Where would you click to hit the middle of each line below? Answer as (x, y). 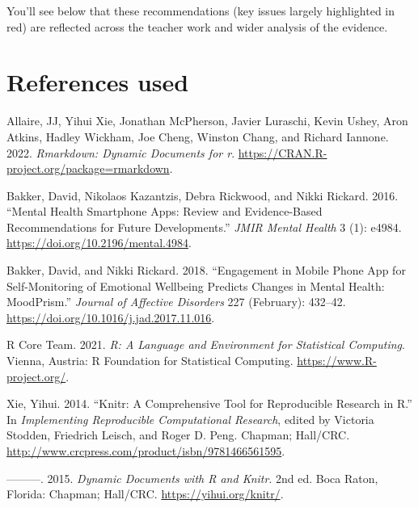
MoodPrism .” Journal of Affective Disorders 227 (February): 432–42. (176, 302)
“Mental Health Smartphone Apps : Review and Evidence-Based (165, 211)
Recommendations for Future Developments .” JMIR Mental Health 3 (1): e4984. (204, 227)
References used (98, 82)
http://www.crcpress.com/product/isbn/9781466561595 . (146, 451)
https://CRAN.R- (283, 152)
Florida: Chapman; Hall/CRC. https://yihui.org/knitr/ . (145, 494)
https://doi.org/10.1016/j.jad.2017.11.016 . (111, 317)
